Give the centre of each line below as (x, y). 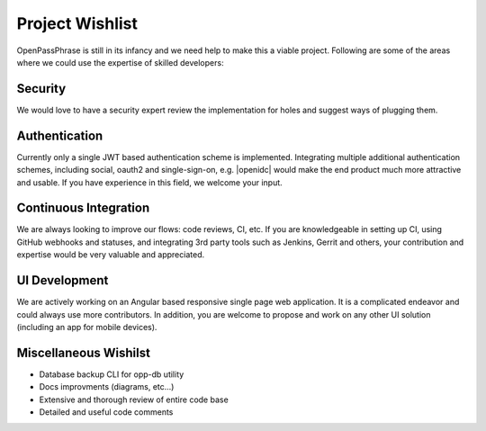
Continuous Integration (83, 208)
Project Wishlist (77, 23)
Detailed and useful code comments (106, 412)
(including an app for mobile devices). (87, 327)
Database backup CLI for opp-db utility (112, 374)
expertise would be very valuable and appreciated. (111, 255)
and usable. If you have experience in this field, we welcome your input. (149, 182)
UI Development (63, 280)
